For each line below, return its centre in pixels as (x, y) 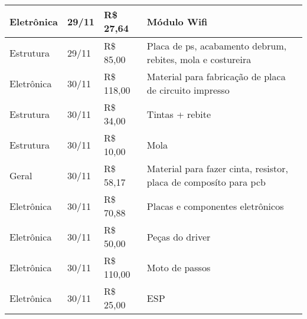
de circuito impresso (188, 90)
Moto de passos (179, 267)
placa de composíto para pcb (206, 182)
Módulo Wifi (177, 21)
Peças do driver (179, 236)
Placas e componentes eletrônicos (215, 206)
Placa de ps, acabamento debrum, (217, 46)
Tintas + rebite (179, 114)
